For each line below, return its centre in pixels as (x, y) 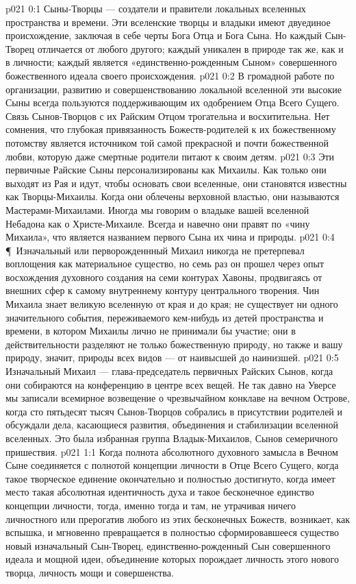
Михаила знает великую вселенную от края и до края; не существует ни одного (172, 304)
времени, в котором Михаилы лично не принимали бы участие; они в (151, 331)
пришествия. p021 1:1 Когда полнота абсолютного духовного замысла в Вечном (172, 451)
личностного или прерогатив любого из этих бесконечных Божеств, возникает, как (178, 519)
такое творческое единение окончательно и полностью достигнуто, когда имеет (170, 478)
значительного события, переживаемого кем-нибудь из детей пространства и (165, 317)
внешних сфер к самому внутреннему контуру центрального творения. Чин (163, 290)
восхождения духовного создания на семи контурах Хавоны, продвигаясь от (164, 277)
